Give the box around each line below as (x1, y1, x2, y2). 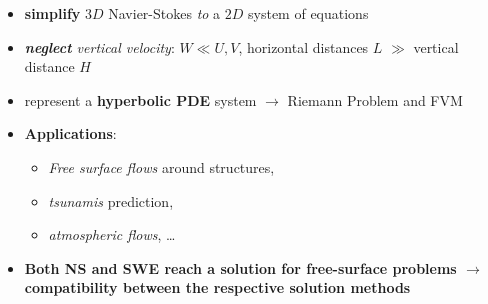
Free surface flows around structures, (48, 156, 275, 177)
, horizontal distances (238, 36, 369, 57)
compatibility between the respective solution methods (24, 277, 411, 298)
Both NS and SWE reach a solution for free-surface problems (24, 257, 457, 278)
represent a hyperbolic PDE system (24, 89, 257, 110)
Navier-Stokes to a (108, 3, 221, 23)
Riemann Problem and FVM (287, 89, 463, 110)
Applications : (24, 123, 117, 144)
